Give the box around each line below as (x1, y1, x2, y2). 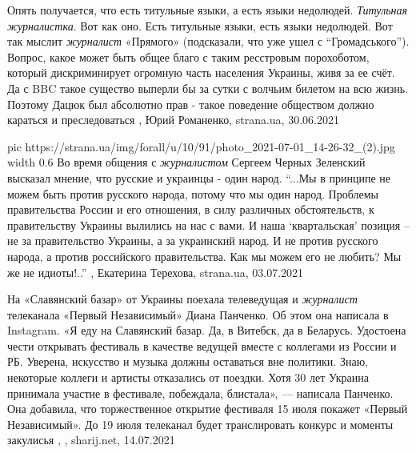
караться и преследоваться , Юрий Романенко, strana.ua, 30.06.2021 (7, 111, 339, 128)
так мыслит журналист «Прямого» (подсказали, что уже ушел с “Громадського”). (7, 33, 410, 50)
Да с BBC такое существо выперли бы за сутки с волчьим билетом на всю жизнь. (7, 79, 409, 96)
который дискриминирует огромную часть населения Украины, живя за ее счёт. (7, 64, 395, 81)
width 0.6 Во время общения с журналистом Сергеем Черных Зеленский (7, 154, 366, 170)
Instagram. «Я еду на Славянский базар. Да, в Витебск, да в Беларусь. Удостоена (7, 322, 406, 339)
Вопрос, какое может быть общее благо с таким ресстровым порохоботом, (7, 48, 370, 65)
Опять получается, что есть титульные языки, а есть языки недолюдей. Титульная (7, 2, 408, 18)
